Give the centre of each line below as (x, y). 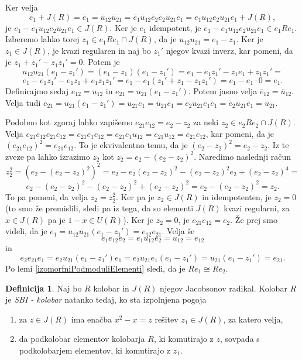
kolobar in (111, 288)
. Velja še (178, 231)
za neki (206, 122)
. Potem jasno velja (223, 90)
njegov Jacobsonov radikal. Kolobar (224, 288)
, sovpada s (240, 339)
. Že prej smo (254, 219)
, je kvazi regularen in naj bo (99, 50)
